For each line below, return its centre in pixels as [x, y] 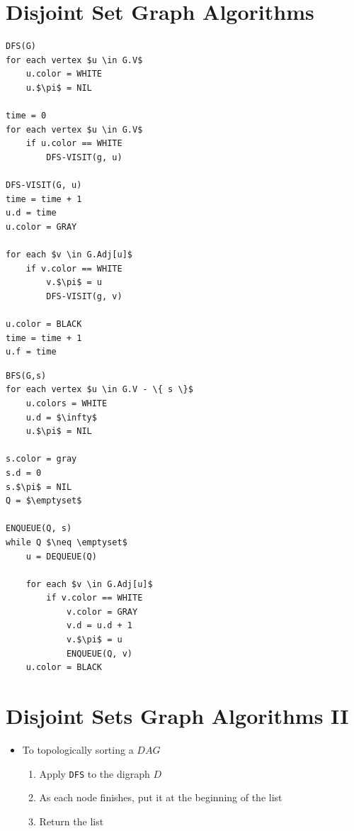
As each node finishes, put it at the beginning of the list [161, 797]
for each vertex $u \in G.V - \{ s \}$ [99, 390]
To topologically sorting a [78, 749]
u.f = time [31, 352]
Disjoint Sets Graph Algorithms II [177, 716]
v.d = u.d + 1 [99, 626]
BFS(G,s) [26, 375]
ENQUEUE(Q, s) [39, 529]
